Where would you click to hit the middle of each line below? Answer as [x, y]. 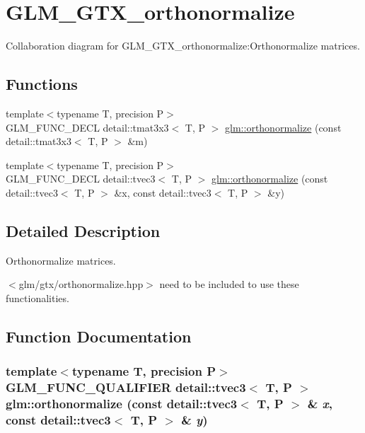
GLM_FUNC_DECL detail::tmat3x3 [87, 127]
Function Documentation [99, 336]
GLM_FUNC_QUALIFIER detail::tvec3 [126, 387]
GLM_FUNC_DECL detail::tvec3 [81, 179]
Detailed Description [83, 230]
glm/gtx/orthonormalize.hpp [81, 284]
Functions [42, 84]
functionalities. [37, 298]
